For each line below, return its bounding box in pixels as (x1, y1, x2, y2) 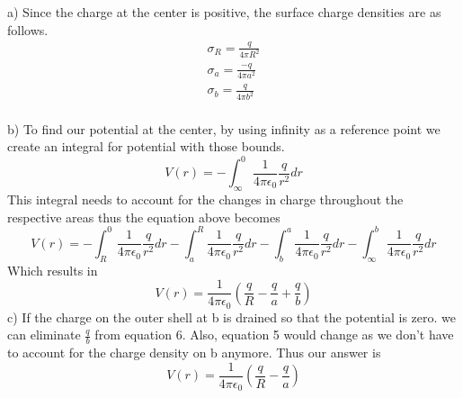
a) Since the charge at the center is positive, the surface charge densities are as (7, 3, 441, 21)
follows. (7, 20, 49, 39)
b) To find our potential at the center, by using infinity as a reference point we (7, 119, 441, 138)
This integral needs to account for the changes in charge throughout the (7, 190, 404, 209)
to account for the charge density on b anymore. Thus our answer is (7, 343, 381, 362)
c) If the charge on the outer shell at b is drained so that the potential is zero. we (7, 307, 456, 326)
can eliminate (7, 325, 81, 344)
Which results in (7, 260, 98, 279)
